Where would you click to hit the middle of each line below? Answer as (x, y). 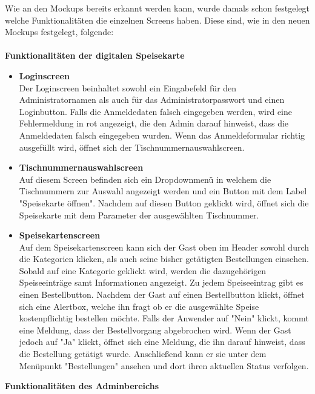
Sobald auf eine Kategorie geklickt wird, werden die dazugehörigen (143, 270)
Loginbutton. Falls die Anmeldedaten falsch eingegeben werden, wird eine (155, 111)
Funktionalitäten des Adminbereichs (82, 386)
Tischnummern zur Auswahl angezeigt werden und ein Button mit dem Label (163, 191)
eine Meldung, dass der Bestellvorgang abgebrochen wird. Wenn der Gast (155, 330)
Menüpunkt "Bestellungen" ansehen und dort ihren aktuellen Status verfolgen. (164, 365)
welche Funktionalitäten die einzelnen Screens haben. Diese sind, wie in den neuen (157, 20)
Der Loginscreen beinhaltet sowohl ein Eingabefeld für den (128, 87)
